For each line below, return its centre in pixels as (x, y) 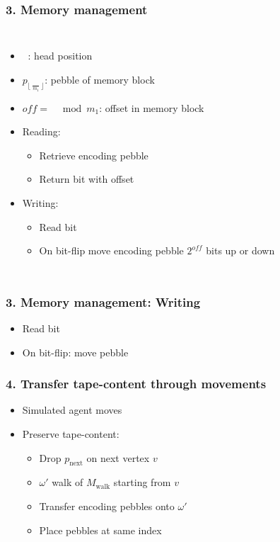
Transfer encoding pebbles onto (107, 506)
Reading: (41, 131)
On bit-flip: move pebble (75, 352)
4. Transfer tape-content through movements (136, 384)
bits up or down (240, 250)
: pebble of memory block (100, 79)
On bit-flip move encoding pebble (111, 250)
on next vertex (118, 457)
